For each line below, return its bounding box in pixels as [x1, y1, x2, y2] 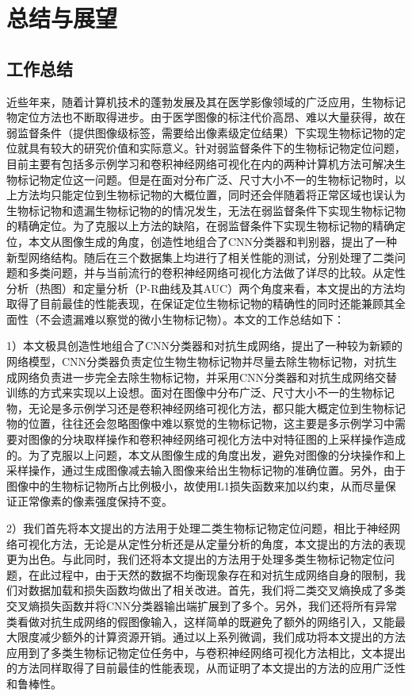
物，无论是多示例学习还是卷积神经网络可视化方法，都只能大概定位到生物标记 [6, 399, 406, 416]
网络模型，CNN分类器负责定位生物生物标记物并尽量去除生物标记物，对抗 [6, 353, 387, 370]
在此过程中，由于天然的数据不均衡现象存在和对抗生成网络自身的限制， [28, 566, 395, 583]
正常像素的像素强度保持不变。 [17, 493, 173, 510]
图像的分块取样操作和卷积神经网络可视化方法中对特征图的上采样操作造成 [28, 431, 406, 448]
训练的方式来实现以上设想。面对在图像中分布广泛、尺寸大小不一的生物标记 [6, 384, 395, 401]
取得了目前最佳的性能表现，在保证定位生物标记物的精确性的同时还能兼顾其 [6, 295, 395, 312]
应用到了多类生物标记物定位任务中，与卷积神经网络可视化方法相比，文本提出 [6, 644, 406, 660]
